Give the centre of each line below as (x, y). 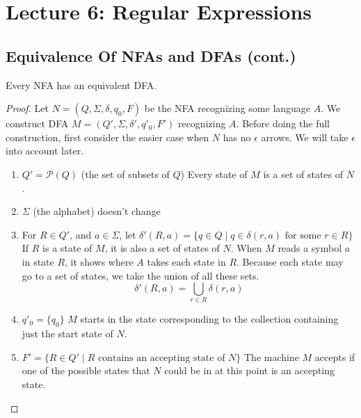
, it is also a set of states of (162, 248)
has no (237, 137)
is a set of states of (303, 174)
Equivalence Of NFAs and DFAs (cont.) (151, 55)
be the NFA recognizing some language (227, 108)
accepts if (335, 356)
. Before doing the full (283, 123)
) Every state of (214, 174)
